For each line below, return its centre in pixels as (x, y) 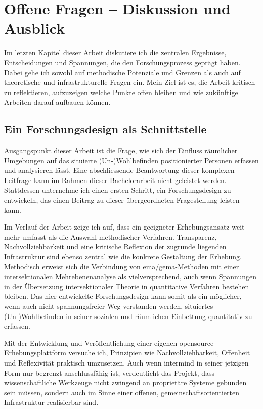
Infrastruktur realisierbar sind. (51, 402)
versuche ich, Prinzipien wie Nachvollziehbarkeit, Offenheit (159, 353)
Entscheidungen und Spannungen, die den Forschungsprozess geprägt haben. (122, 62)
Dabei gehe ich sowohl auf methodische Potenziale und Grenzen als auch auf (122, 72)
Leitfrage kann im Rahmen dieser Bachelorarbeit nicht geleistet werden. (115, 180)
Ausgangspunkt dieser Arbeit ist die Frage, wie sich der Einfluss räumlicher (121, 150)
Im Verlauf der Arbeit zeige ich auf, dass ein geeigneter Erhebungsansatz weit (124, 227)
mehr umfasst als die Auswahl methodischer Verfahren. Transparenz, (111, 236)
